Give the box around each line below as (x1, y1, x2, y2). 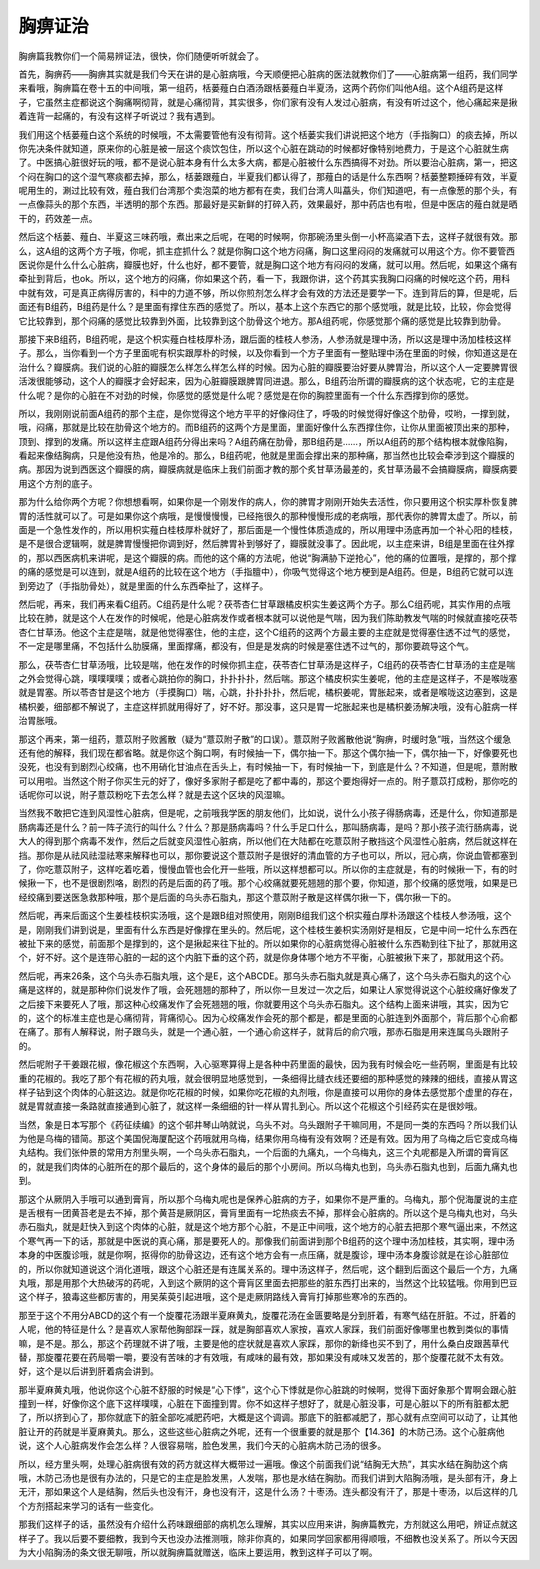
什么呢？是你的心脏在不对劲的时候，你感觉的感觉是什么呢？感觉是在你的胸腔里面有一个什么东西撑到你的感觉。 (18, 389, 474, 401)
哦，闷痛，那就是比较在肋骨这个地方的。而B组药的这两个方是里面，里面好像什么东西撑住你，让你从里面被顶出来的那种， (18, 421, 515, 434)
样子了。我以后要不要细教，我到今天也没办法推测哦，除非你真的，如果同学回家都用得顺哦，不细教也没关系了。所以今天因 (18, 1532, 518, 1544)
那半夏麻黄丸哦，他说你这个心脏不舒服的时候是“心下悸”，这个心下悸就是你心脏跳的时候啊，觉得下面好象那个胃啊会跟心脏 (18, 1383, 517, 1395)
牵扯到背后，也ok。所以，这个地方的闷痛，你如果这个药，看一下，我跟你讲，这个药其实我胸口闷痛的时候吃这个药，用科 (18, 273, 511, 285)
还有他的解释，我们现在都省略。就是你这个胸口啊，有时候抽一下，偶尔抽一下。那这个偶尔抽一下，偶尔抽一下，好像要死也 (18, 746, 518, 759)
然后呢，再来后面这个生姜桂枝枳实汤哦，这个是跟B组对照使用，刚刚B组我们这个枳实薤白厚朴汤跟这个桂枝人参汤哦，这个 (18, 910, 512, 922)
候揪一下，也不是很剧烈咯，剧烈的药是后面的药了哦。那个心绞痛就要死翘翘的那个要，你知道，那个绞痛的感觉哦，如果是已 (18, 877, 518, 889)
